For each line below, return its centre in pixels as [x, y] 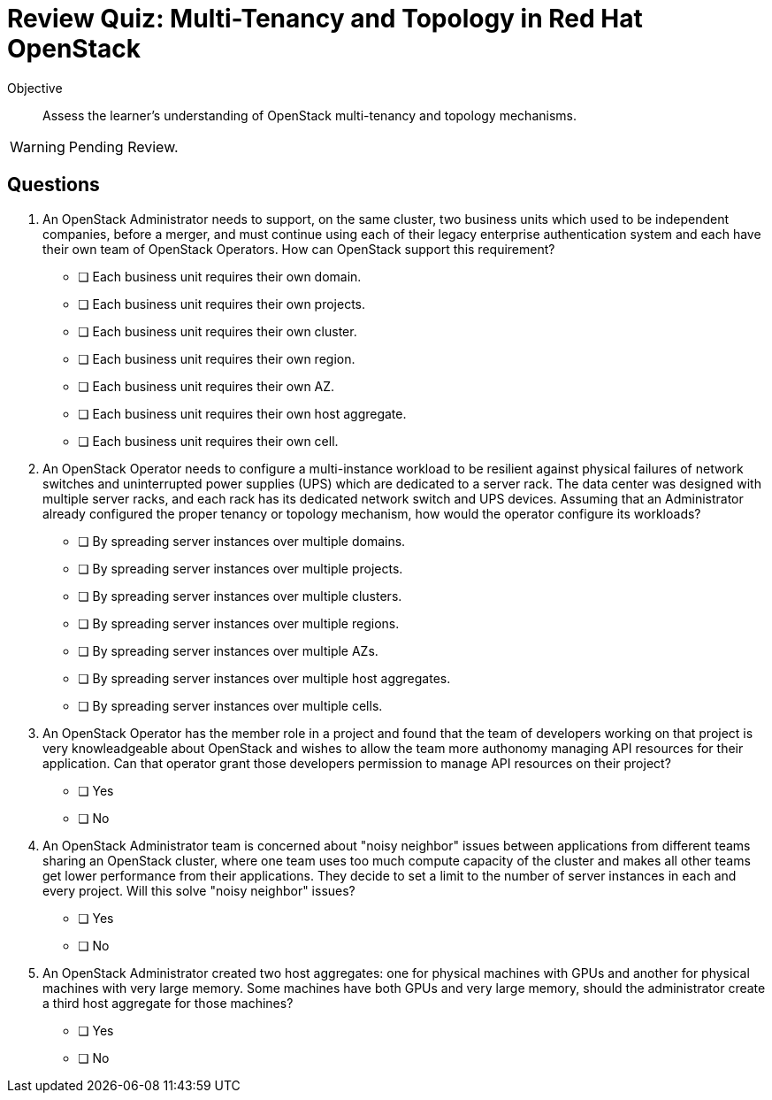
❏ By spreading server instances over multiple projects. [241, 568]
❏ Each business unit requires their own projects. [222, 304]
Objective [35, 88]
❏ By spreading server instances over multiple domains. [242, 541]
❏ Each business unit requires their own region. [217, 358]
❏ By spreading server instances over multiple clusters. [240, 596]
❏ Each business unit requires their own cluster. [218, 331]
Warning [38, 146]
